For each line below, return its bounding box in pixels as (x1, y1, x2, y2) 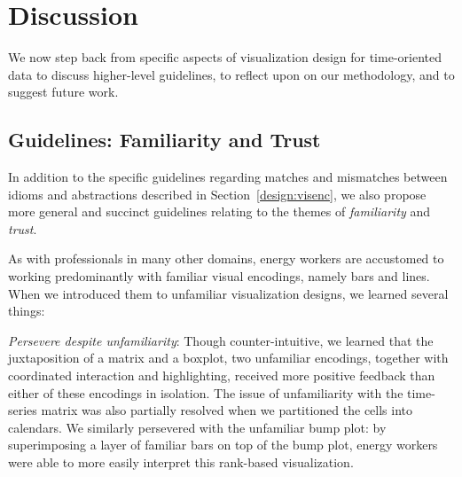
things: (8, 301, 45, 320)
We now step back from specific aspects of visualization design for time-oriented (8, 48, 442, 66)
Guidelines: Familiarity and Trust (8, 126, 321, 153)
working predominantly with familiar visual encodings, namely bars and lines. (8, 267, 430, 285)
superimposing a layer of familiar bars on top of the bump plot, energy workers (8, 435, 438, 454)
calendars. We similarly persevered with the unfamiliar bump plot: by (8, 418, 387, 436)
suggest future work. (8, 82, 119, 101)
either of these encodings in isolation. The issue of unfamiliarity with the (8, 383, 403, 402)
